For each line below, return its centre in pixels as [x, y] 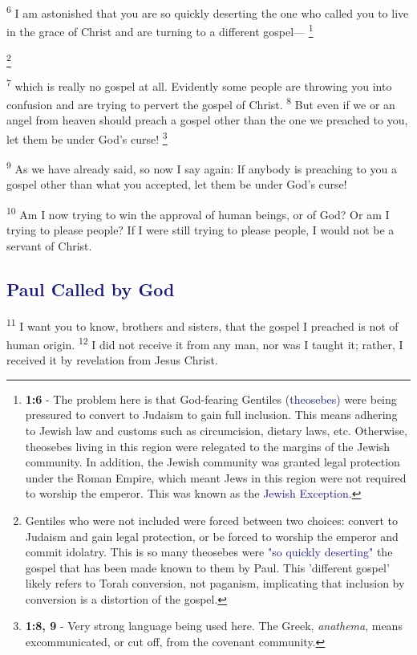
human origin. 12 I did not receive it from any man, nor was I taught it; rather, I [205, 343]
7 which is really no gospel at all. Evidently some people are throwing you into [199, 84]
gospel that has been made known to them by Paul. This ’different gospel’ [207, 567]
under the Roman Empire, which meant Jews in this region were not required [216, 477]
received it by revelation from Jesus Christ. [112, 360]
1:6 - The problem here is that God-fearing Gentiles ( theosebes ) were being [211, 399]
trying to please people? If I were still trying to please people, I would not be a [200, 230]
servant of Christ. [49, 245]
